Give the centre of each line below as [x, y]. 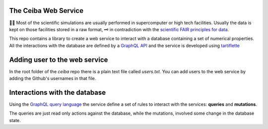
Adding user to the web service [59, 60]
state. [15, 120]
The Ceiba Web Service [46, 11]
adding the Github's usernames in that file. [53, 78]
